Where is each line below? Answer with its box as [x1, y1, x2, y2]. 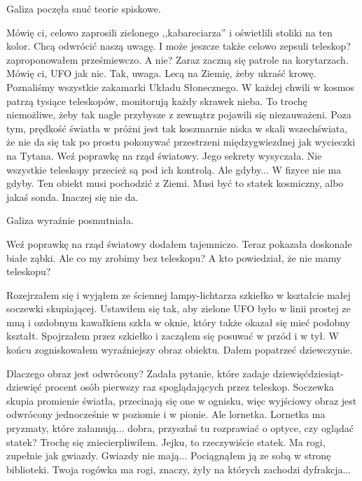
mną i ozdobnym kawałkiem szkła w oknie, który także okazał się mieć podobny [6, 314, 351, 329]
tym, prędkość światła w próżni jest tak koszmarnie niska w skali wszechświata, [6, 120, 348, 135]
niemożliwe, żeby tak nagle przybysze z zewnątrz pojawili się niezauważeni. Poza [6, 107, 351, 122]
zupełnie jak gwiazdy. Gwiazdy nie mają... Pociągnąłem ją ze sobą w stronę [6, 448, 331, 463]
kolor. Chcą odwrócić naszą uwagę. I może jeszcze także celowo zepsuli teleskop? [6, 39, 351, 53]
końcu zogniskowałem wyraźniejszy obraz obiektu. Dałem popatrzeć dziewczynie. [6, 342, 353, 357]
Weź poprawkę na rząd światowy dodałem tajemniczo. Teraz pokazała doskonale [6, 236, 352, 251]
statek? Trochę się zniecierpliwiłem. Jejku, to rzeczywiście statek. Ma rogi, [6, 434, 326, 449]
